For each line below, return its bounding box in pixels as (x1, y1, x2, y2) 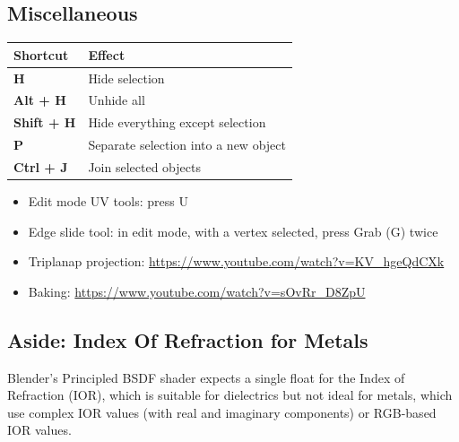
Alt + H (13, 91, 66, 109)
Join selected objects (88, 157, 201, 176)
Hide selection (88, 68, 165, 87)
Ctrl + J (13, 157, 68, 176)
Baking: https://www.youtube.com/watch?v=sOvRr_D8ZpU (28, 282, 366, 300)
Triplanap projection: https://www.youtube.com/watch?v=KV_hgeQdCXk (28, 252, 445, 271)
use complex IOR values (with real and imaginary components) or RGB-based (7, 403, 437, 421)
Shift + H (13, 113, 76, 132)
